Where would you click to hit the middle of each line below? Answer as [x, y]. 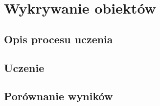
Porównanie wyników [58, 96]
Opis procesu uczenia [58, 39]
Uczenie [24, 67]
